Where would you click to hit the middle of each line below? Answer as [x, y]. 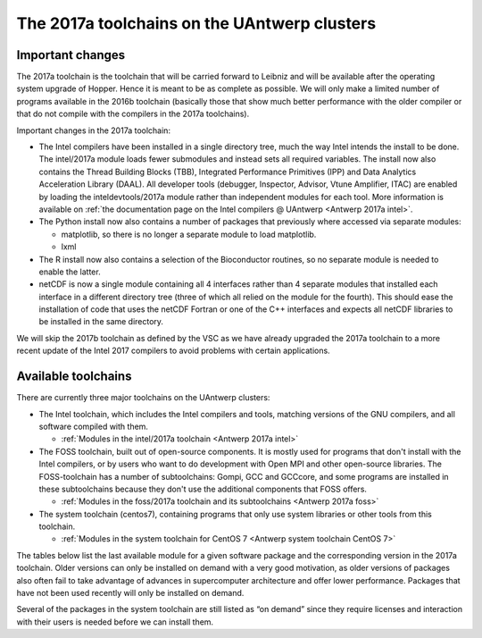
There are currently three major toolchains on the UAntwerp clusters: [143, 398]
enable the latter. [70, 272]
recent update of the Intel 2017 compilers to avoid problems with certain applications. [173, 351]
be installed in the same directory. [101, 322]
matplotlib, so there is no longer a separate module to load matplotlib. [189, 234]
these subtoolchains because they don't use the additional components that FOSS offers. [203, 489]
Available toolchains [74, 377]
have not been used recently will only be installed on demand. [130, 593]
